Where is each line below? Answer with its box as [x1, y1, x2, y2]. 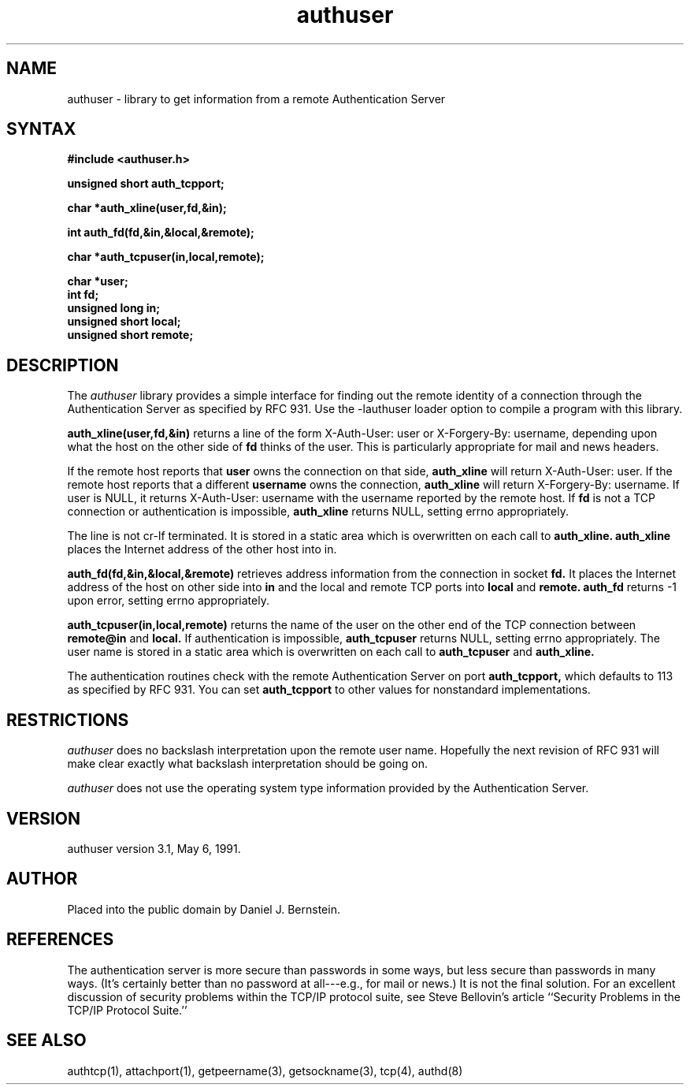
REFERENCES [6, 929, 114, 950]
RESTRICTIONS [6, 709, 129, 730]
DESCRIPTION [6, 355, 119, 375]
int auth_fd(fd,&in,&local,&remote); [67, 225, 254, 240]
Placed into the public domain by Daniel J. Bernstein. [67, 902, 340, 916]
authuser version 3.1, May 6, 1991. [67, 841, 241, 855]
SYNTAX [6, 119, 76, 140]
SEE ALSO [6, 1030, 87, 1051]
